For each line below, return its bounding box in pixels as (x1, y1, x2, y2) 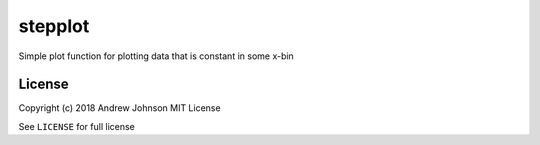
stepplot (18, 15, 90, 37)
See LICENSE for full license (18, 120, 135, 132)
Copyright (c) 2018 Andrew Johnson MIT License (18, 102, 221, 114)
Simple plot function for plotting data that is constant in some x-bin (18, 50, 294, 62)
